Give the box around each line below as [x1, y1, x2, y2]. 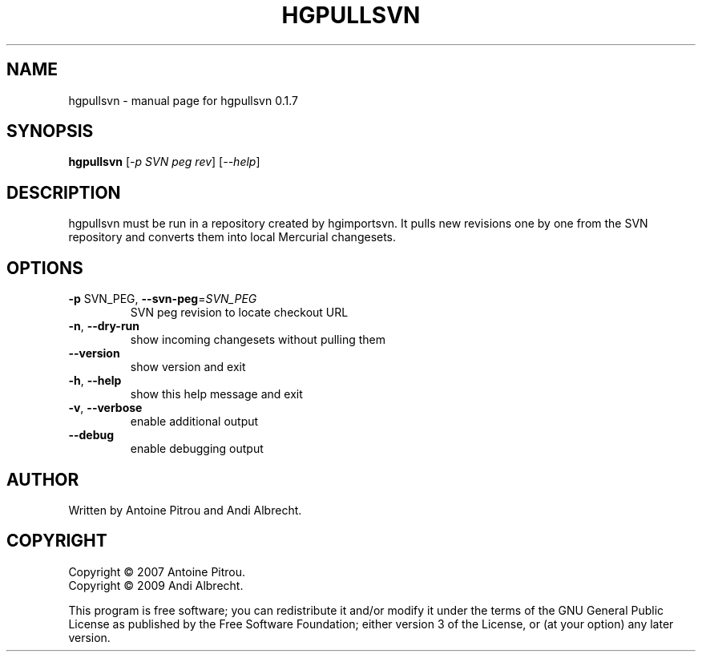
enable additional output [130, 414, 259, 429]
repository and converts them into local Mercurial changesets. [68, 230, 397, 244]
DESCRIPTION [6, 182, 121, 203]
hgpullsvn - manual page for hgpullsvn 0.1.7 [68, 93, 298, 107]
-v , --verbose [68, 401, 143, 415]
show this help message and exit [130, 387, 303, 402]
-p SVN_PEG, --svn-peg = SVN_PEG [68, 292, 257, 306]
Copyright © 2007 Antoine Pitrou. [68, 564, 246, 579]
